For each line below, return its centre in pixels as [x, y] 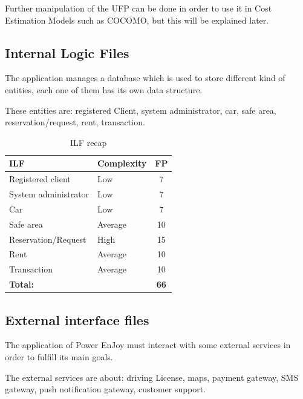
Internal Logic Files [67, 52]
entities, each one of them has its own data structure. [104, 89]
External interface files [77, 319]
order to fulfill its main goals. [59, 357]
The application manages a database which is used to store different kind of [145, 78]
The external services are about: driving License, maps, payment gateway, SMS [152, 377]
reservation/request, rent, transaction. [75, 122]
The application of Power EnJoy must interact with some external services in [148, 345]
